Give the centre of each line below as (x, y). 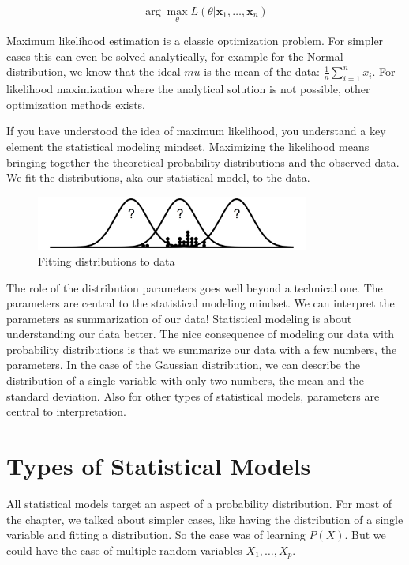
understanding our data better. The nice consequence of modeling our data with (201, 334)
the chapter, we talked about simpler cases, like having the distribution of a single (205, 519)
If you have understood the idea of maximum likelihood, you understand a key (196, 131)
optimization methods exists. (76, 104)
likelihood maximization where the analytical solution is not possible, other (188, 89)
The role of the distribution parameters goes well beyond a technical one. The (195, 287)
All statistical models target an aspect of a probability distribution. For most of (199, 503)
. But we (365, 535)
